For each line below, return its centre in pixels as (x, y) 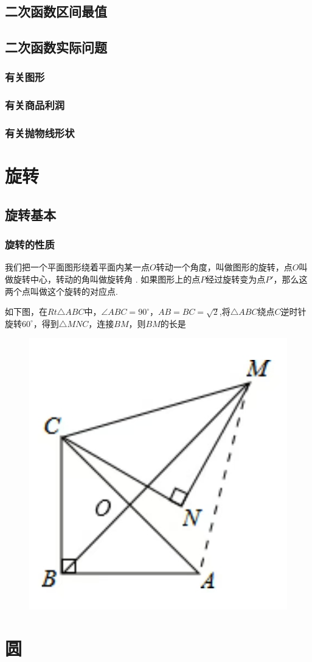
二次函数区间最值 (56, 11)
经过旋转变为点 (236, 279)
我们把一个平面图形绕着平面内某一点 (77, 267)
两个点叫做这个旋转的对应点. (61, 291)
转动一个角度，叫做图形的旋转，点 (224, 267)
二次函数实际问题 (56, 47)
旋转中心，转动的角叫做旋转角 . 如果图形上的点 (107, 279)
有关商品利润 (35, 105)
